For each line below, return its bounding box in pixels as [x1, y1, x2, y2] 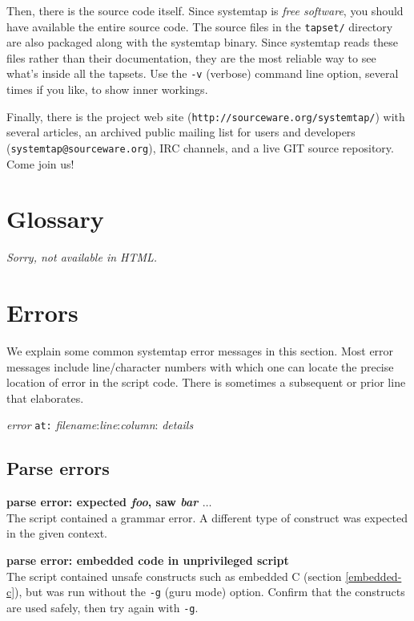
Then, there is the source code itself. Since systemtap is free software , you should [6, 2, 404, 18]
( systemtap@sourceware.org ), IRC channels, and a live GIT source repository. [6, 139, 394, 156]
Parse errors [6, 456, 110, 481]
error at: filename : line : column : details [6, 416, 194, 433]
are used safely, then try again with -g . [6, 599, 199, 615]
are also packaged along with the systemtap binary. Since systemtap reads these [6, 34, 399, 51]
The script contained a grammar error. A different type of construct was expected [6, 509, 408, 526]
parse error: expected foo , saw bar [6, 493, 199, 510]
